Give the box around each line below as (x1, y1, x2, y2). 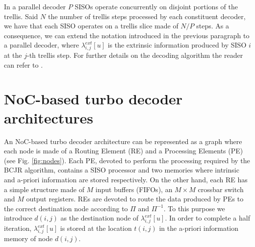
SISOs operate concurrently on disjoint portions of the (75, 1, 238, 11)
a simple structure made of (4, 184, 84, 194)
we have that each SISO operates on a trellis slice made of (4, 21, 178, 31)
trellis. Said (4, 11, 38, 21)
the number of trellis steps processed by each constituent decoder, (48, 11, 246, 21)
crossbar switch (198, 184, 244, 194)
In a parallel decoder (4, 1, 66, 11)
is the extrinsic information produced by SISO (107, 40, 247, 50)
